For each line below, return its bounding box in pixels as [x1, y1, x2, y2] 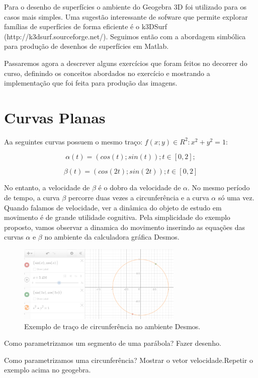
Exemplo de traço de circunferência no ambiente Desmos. [24, 321, 201, 331]
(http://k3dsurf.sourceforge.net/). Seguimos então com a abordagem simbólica [4, 31, 246, 41]
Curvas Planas [4, 107, 106, 127]
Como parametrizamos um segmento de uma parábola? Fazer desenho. [4, 338, 221, 348]
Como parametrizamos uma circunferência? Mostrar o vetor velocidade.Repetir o [4, 354, 253, 365]
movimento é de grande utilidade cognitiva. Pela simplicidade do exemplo [4, 212, 230, 222]
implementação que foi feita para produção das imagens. [4, 78, 178, 88]
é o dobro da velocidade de [98, 182, 181, 193]
